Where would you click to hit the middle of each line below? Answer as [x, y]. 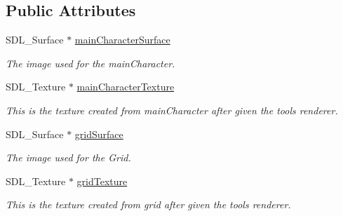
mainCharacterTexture [126, 87]
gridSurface [99, 134]
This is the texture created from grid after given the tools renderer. [148, 204]
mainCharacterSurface [122, 40]
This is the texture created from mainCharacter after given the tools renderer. [172, 110]
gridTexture [102, 181]
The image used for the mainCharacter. [90, 63]
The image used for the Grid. [68, 157]
